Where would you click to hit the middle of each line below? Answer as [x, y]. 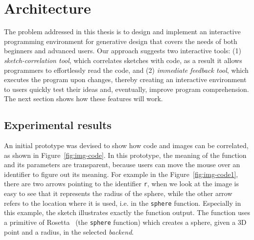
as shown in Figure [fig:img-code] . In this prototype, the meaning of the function [125, 155]
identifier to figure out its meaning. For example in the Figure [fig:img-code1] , [121, 174]
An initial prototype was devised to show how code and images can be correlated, [126, 145]
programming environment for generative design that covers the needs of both [121, 41]
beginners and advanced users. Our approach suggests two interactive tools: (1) [123, 51]
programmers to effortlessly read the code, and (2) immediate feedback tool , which [126, 70]
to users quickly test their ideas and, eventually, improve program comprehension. [127, 89]
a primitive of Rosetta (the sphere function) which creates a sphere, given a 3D [125, 222]
